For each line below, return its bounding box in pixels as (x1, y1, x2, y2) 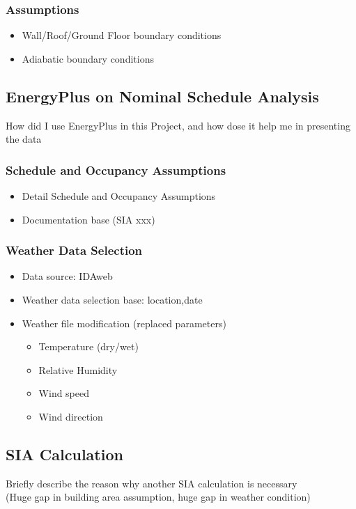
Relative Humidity (38, 362, 118, 377)
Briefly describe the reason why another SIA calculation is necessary (6, 476, 297, 490)
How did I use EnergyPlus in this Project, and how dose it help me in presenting (6, 118, 350, 132)
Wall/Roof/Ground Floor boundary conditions (22, 28, 222, 42)
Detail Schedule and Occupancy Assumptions (22, 189, 216, 203)
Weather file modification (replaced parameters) (22, 315, 226, 330)
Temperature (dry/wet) (38, 339, 139, 354)
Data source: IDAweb (22, 269, 113, 283)
